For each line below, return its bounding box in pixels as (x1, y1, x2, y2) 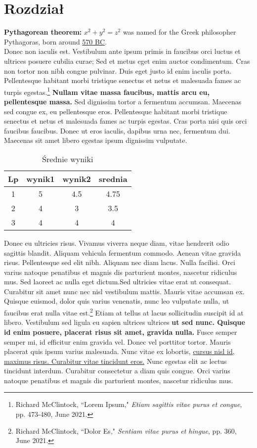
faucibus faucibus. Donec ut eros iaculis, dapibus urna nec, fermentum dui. (4, 125, 230, 135)
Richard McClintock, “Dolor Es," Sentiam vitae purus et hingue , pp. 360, (15, 425, 237, 436)
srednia (98, 173, 128, 184)
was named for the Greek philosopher (123, 27, 236, 37)
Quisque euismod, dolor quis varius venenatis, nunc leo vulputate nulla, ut (4, 296, 229, 306)
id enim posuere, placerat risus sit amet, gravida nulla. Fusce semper (4, 326, 237, 337)
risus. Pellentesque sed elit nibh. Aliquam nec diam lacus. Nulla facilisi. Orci (4, 257, 235, 268)
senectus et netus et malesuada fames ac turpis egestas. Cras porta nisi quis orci (4, 116, 247, 126)
